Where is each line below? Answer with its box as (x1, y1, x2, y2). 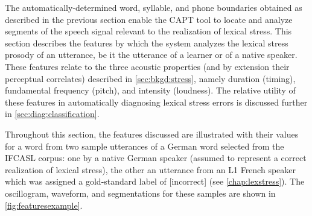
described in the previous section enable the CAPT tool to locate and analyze (5, 13, 293, 25)
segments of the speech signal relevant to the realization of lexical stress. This (5, 25, 292, 37)
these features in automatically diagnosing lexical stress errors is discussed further (5, 95, 308, 108)
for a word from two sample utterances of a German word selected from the (5, 139, 284, 152)
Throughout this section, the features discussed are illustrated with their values (5, 127, 299, 140)
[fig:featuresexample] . (5, 199, 83, 211)
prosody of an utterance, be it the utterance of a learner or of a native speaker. (5, 48, 298, 61)
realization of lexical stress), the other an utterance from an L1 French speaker (5, 163, 296, 176)
